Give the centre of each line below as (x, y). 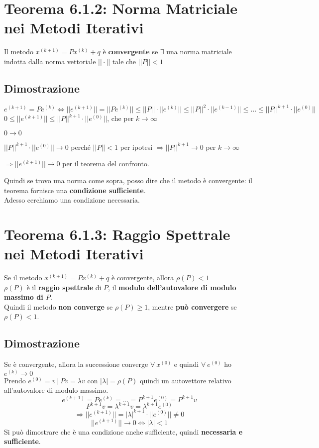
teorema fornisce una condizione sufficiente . (75, 190)
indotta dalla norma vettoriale (50, 61)
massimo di (24, 297)
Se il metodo (23, 278)
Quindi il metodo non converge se (58, 306)
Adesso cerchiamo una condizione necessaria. (72, 200)
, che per (120, 118)
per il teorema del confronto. (106, 164)
